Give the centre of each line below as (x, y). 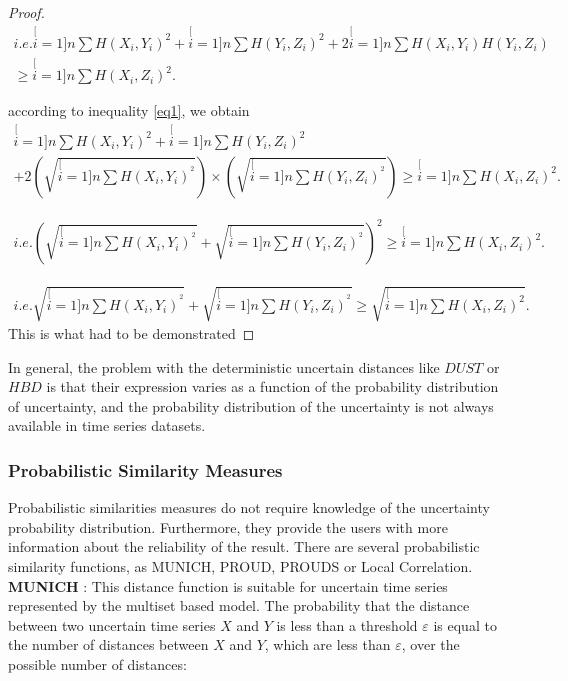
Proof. (26, 12)
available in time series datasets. (107, 425)
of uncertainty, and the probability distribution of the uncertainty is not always (251, 405)
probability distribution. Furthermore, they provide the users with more (228, 526)
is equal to (465, 624)
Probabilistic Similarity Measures (145, 469)
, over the (430, 644)
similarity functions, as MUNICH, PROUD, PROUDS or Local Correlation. (240, 566)
